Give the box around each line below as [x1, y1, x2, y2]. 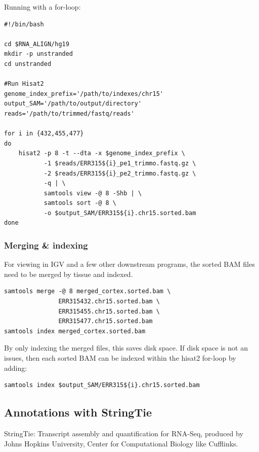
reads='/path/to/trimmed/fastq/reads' [4, 110, 135, 117]
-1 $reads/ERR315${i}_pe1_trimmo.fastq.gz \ [44, 159, 196, 167]
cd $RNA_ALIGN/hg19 [4, 40, 69, 48]
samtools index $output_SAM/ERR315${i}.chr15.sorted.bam [4, 381, 200, 389]
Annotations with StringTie [4, 404, 152, 420]
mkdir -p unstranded [4, 50, 73, 58]
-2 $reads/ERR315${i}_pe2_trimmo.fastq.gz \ [44, 169, 196, 177]
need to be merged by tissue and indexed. [4, 268, 133, 279]
